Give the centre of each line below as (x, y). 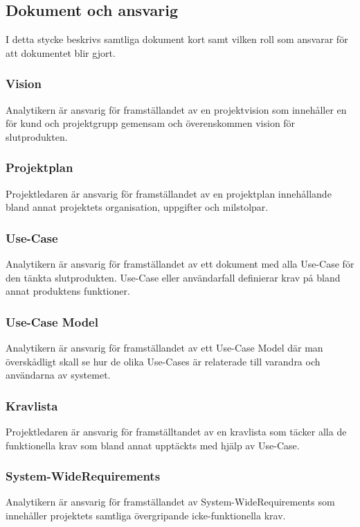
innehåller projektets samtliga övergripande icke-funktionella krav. (146, 516)
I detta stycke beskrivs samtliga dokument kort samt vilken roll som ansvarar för (177, 39)
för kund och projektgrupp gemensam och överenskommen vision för (151, 123)
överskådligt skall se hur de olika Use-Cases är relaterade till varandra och (163, 361)
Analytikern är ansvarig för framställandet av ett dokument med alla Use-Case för (180, 264)
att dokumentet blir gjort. (61, 52)
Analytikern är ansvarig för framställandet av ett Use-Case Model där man (164, 348)
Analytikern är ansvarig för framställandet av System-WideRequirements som (170, 502)
